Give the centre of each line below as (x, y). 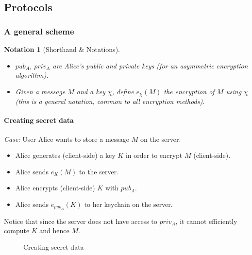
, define (123, 91)
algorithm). (32, 75)
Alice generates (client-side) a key (65, 155)
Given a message (40, 91)
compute (17, 230)
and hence (54, 230)
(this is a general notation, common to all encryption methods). (110, 101)
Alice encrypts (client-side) (55, 188)
